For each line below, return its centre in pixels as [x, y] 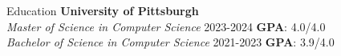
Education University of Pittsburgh [103, 10]
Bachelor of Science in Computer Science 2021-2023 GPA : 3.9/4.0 [170, 42]
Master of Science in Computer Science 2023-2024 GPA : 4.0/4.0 [166, 26]
